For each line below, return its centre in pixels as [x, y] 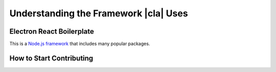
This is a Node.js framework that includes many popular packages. [80, 44]
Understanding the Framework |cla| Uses [99, 13]
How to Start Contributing [51, 58]
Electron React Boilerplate [52, 31]
